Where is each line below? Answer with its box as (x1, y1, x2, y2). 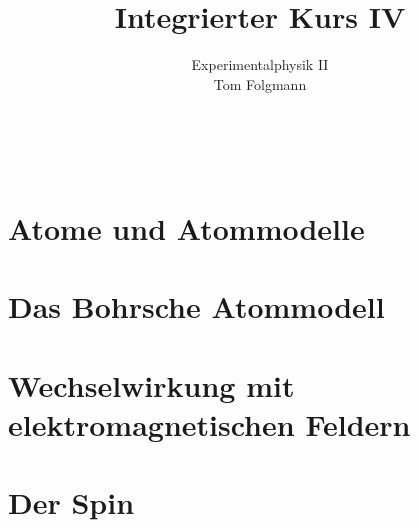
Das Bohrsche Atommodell (8, 286, 385, 327)
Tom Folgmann (213, 73, 307, 94)
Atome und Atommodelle (8, 208, 365, 249)
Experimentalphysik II (191, 54, 329, 75)
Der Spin (8, 482, 135, 523)
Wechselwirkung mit (8, 364, 295, 405)
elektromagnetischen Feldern (8, 404, 411, 445)
